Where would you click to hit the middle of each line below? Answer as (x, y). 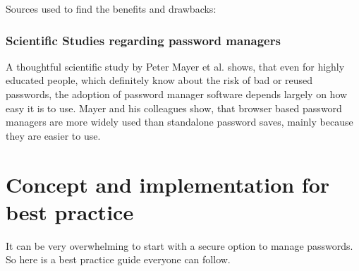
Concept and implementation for (168, 184)
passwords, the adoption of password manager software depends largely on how (177, 94)
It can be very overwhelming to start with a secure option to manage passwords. (179, 245)
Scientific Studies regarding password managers (143, 40)
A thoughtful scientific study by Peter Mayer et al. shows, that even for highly (175, 66)
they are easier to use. (53, 135)
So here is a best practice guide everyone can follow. (118, 259)
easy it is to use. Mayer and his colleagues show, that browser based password (174, 108)
